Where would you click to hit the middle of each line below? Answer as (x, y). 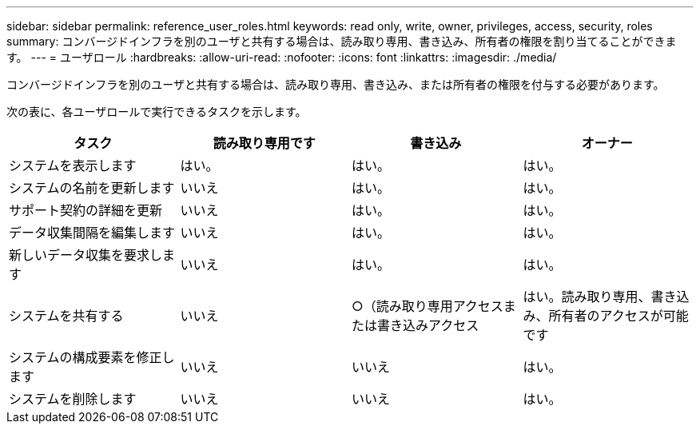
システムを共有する (66, 316)
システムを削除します (73, 399)
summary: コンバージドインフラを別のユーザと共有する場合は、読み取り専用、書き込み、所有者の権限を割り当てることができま (342, 41)
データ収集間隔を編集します (92, 233)
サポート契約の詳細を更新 (86, 210)
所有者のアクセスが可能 (618, 316)
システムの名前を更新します (92, 188)
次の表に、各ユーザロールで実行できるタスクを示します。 (157, 111)
